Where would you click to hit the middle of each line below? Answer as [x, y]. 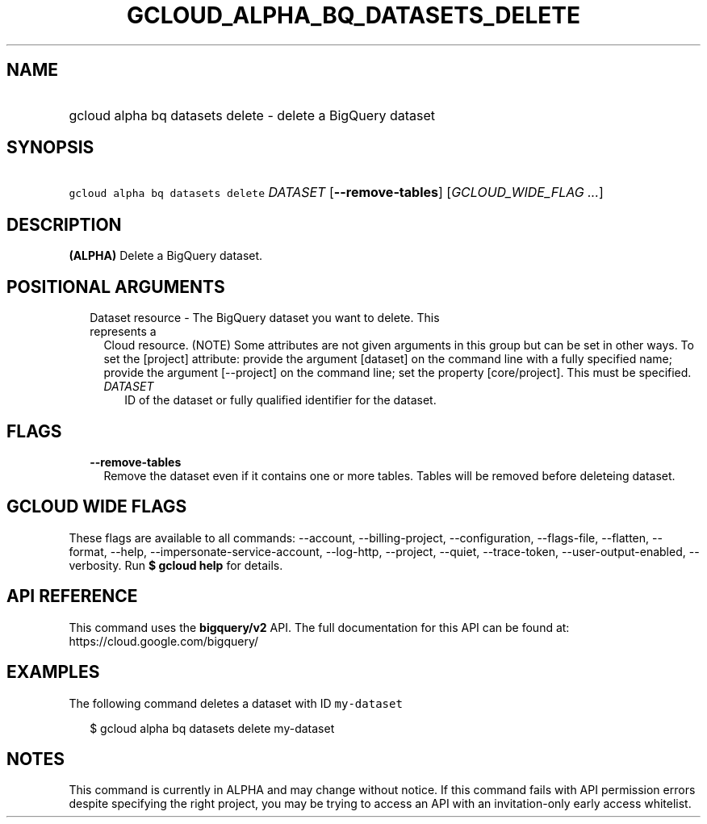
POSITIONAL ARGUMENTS [116, 287]
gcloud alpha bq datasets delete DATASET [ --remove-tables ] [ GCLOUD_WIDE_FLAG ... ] [336, 192]
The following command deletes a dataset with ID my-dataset [236, 703]
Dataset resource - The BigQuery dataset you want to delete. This [265, 318]
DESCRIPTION [64, 224]
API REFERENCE [72, 596]
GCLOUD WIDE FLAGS [97, 507]
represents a [123, 332]
